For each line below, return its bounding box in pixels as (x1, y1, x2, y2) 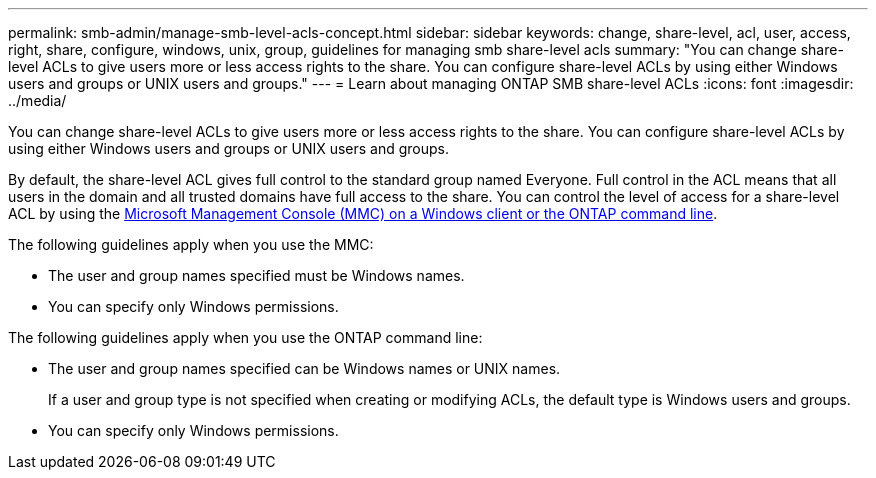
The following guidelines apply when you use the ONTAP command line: (8, 329, 483, 346)
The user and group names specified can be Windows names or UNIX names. (48, 360, 561, 377)
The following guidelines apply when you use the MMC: (8, 236, 374, 253)
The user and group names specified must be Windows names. (48, 267, 465, 284)
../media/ (8, 92, 67, 109)
